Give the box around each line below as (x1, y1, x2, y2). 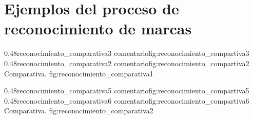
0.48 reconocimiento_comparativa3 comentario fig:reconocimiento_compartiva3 (4, 48, 249, 58)
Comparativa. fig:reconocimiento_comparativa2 (4, 105, 153, 116)
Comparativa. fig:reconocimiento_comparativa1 (4, 68, 153, 78)
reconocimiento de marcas (4, 18, 192, 39)
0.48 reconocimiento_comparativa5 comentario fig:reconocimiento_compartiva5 (4, 85, 249, 96)
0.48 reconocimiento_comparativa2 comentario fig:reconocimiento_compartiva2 (4, 57, 249, 68)
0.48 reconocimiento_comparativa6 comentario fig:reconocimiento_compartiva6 (4, 95, 249, 106)
